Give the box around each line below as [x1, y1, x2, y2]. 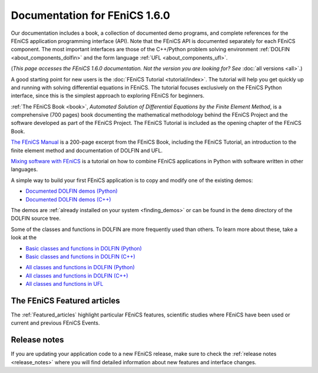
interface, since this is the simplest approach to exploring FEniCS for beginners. [11, 92, 205, 100]
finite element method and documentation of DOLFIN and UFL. [11, 147, 163, 154]
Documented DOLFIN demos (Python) [25, 187, 118, 194]
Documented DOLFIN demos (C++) [25, 196, 111, 203]
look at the [11, 234, 37, 241]
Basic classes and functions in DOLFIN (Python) [25, 245, 143, 252]
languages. [11, 166, 38, 173]
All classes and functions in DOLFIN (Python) [25, 264, 135, 271]
